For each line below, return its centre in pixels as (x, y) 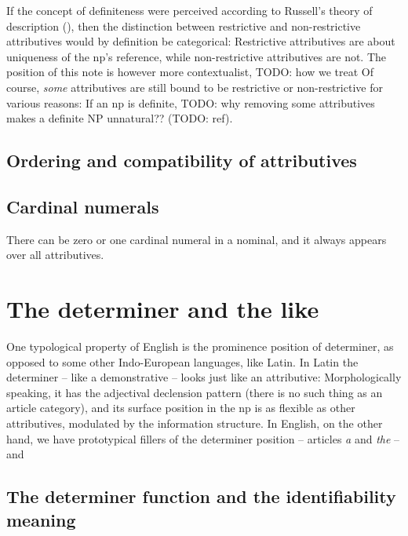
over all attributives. (55, 255)
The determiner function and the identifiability (201, 496)
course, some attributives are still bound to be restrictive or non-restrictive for (195, 87)
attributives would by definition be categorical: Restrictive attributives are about (201, 41)
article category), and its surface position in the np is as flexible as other (181, 408)
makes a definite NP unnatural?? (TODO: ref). (120, 118)
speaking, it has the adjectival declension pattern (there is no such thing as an (195, 392)
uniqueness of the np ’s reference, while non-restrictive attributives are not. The (197, 56)
